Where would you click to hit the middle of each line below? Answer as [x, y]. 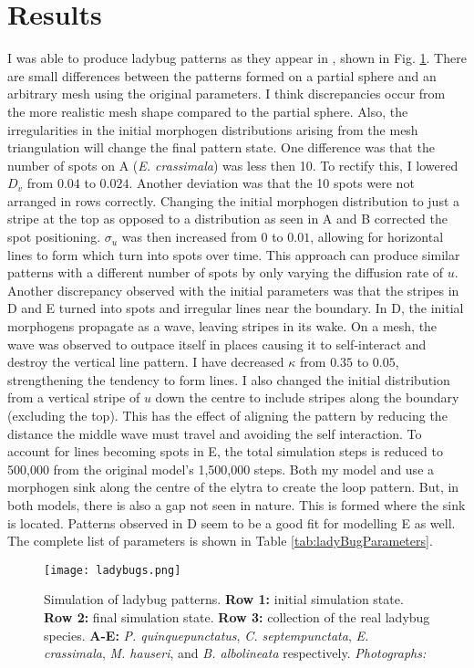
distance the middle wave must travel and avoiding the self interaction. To [215, 433]
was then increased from [189, 237]
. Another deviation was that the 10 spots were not [272, 183]
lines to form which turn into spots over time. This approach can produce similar [234, 254]
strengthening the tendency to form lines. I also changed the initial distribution [229, 379]
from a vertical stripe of [74, 397]
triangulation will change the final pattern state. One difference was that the [221, 147]
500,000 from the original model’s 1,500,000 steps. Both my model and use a [221, 469]
